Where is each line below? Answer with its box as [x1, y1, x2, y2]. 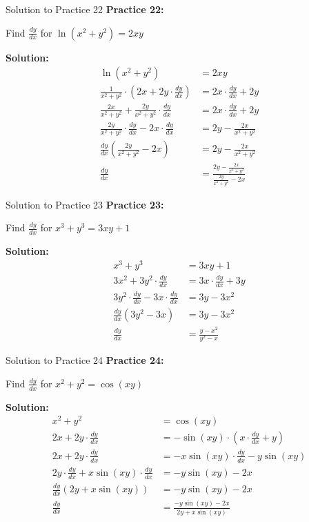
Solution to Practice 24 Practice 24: [6, 353, 164, 367]
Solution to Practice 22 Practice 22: [6, 2, 164, 16]
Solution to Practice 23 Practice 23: [6, 197, 164, 211]
